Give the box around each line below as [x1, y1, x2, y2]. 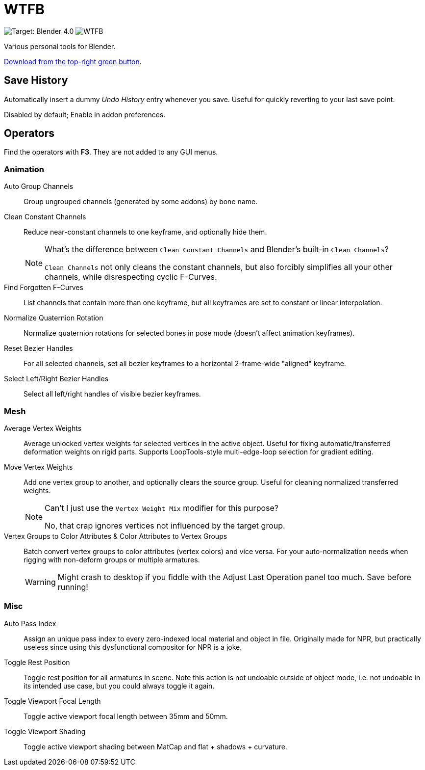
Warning [25, 577, 56, 587]
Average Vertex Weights [4, 424, 82, 432]
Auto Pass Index [4, 619, 56, 628]
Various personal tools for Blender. [4, 42, 116, 51]
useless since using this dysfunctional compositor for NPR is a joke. [24, 642, 242, 651]
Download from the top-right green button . [4, 57, 142, 66]
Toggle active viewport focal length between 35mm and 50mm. [24, 712, 228, 720]
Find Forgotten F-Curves [4, 283, 83, 292]
